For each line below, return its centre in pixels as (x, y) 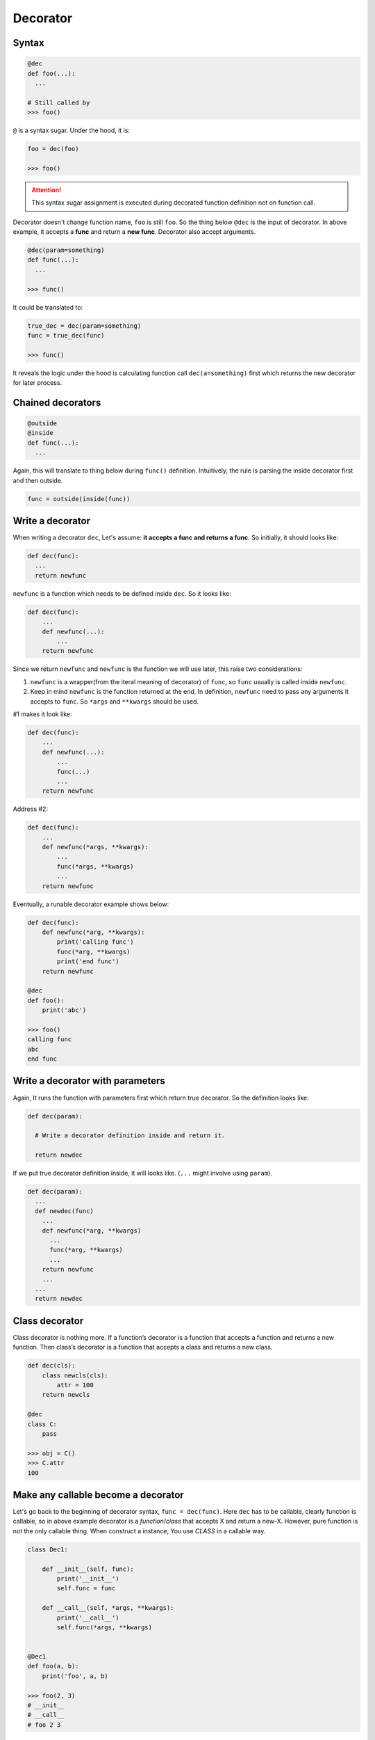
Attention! (47, 190)
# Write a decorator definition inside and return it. (130, 1136)
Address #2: (31, 809)
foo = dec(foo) (53, 149)
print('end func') (88, 962)
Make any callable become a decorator (98, 1495)
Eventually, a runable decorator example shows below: (91, 904)
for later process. (37, 383)
